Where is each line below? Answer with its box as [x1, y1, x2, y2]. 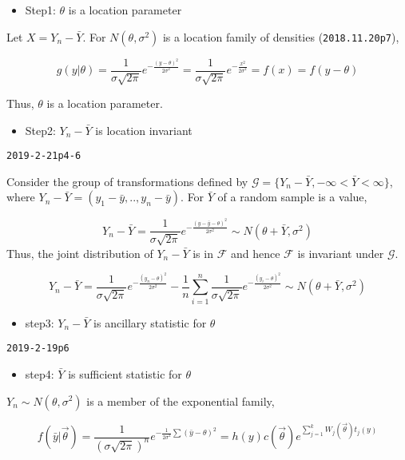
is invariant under [297, 244, 384, 261]
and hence [230, 244, 280, 261]
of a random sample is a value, [217, 188, 367, 205]
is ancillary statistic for [93, 314, 207, 331]
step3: [25, 314, 54, 331]
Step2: [25, 121, 56, 138]
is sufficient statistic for [68, 365, 182, 382]
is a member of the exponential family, [86, 392, 275, 409]
